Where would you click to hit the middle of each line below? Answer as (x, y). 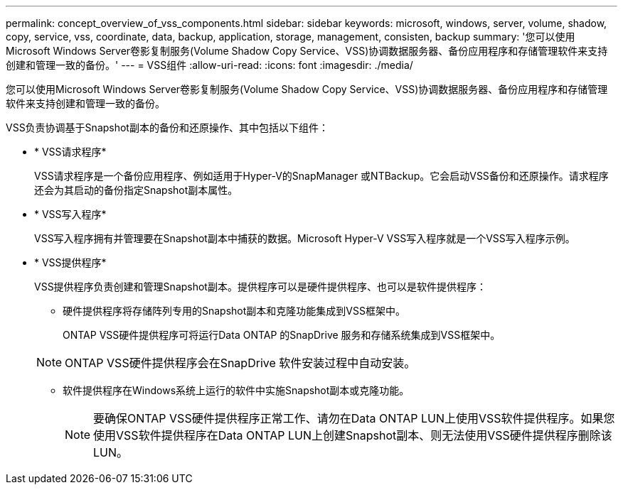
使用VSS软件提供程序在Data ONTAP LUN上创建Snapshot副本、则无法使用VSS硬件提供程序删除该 (353, 435)
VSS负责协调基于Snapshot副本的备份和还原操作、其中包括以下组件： (167, 127)
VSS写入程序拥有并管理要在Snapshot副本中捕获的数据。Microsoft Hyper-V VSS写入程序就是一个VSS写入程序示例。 (305, 238)
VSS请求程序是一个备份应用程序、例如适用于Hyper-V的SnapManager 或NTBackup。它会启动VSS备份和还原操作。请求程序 (321, 176)
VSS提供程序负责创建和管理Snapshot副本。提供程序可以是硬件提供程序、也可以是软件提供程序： (260, 287)
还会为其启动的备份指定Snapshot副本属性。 (136, 190)
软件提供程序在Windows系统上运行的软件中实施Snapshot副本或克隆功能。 (236, 390)
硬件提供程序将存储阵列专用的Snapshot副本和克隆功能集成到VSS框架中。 (234, 311)
